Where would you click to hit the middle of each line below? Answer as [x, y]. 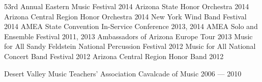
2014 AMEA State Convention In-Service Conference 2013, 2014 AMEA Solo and [131, 26]
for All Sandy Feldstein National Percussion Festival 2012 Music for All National [130, 46]
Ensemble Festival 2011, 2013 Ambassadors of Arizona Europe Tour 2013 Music [128, 36]
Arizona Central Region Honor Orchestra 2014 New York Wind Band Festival [125, 16]
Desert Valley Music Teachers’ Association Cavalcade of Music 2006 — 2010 [123, 73]
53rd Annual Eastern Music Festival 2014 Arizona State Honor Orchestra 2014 [127, 6]
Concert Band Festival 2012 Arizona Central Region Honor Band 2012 [114, 56]
